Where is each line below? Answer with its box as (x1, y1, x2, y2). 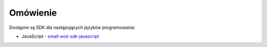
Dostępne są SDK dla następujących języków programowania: (9, 24, 135, 30)
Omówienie (9, 7, 57, 18)
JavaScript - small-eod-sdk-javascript (21, 33, 99, 39)
